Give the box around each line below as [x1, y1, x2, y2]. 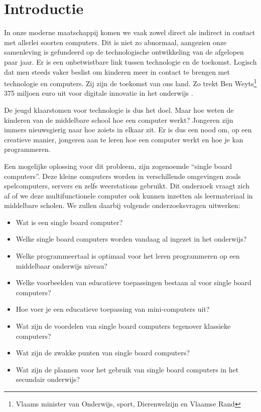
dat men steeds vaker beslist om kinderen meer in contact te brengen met [4, 66, 230, 77]
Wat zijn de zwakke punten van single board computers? [16, 347, 190, 358]
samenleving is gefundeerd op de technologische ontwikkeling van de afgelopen [4, 47, 244, 57]
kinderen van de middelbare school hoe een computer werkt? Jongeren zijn [4, 114, 233, 125]
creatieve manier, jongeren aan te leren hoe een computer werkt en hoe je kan [4, 134, 243, 144]
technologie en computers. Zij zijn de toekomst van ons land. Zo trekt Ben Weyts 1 [4, 77, 257, 88]
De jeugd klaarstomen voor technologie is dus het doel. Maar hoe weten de [4, 104, 234, 115]
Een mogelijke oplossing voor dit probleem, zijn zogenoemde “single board [4, 160, 232, 171]
